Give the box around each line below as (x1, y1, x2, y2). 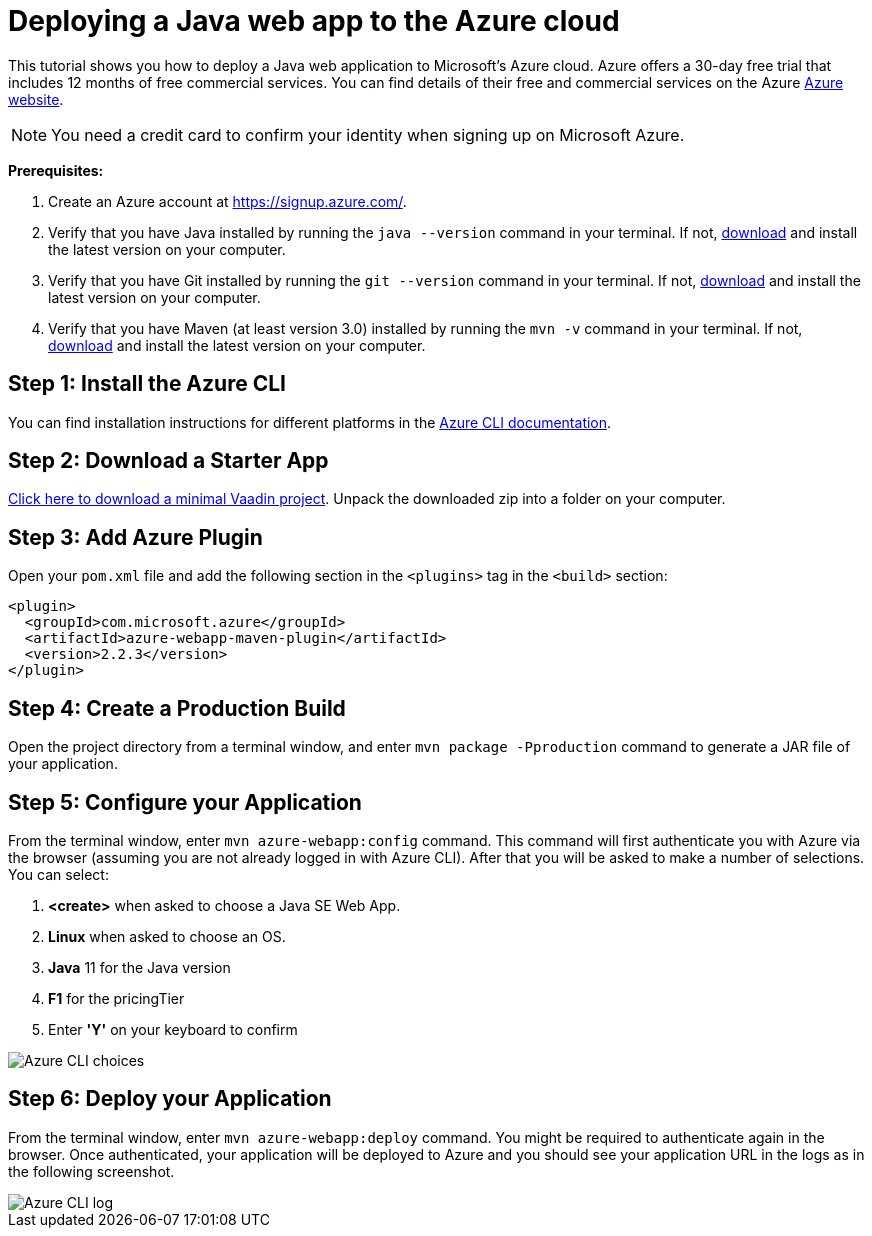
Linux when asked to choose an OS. (48, 927, 286, 945)
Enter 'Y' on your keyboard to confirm (48, 1020, 298, 1038)
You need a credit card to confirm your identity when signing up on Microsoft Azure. (51, 124, 685, 145)
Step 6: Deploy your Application (8, 1086, 332, 1112)
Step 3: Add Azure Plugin (8, 524, 263, 550)
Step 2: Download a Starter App (8, 448, 329, 474)
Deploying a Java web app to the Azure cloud (8, 4, 620, 38)
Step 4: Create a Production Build (8, 695, 346, 721)
